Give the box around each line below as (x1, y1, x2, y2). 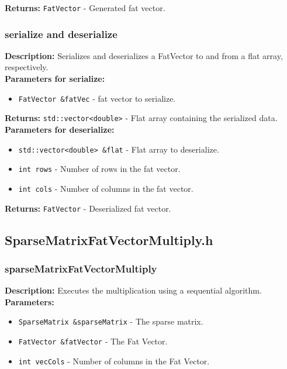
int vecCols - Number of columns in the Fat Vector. (18, 354, 210, 367)
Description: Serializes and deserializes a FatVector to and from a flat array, (5, 49, 283, 61)
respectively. (5, 61, 49, 73)
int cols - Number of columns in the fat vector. (18, 182, 193, 194)
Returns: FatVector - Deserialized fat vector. (5, 202, 171, 214)
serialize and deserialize (5, 26, 117, 41)
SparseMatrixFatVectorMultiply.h (5, 230, 213, 249)
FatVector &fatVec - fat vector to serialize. (18, 92, 176, 104)
